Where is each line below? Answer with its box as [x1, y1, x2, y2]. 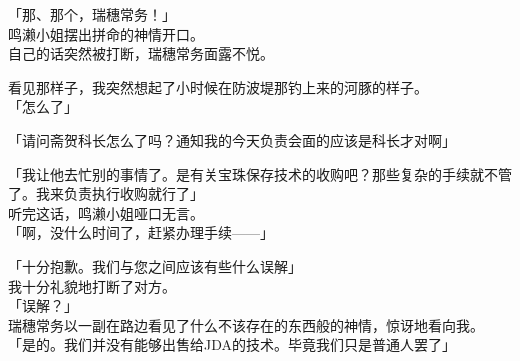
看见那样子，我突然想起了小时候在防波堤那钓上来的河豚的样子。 [8, 76, 428, 97]
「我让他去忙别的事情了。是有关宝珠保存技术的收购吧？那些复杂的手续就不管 [8, 163, 512, 184]
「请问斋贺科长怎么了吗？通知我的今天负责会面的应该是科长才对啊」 [8, 129, 456, 150]
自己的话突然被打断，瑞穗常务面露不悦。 [8, 43, 274, 64]
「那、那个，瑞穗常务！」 [8, 4, 176, 24]
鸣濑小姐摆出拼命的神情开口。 [8, 23, 204, 44]
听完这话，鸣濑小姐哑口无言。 [8, 202, 204, 223]
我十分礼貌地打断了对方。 [8, 275, 176, 296]
